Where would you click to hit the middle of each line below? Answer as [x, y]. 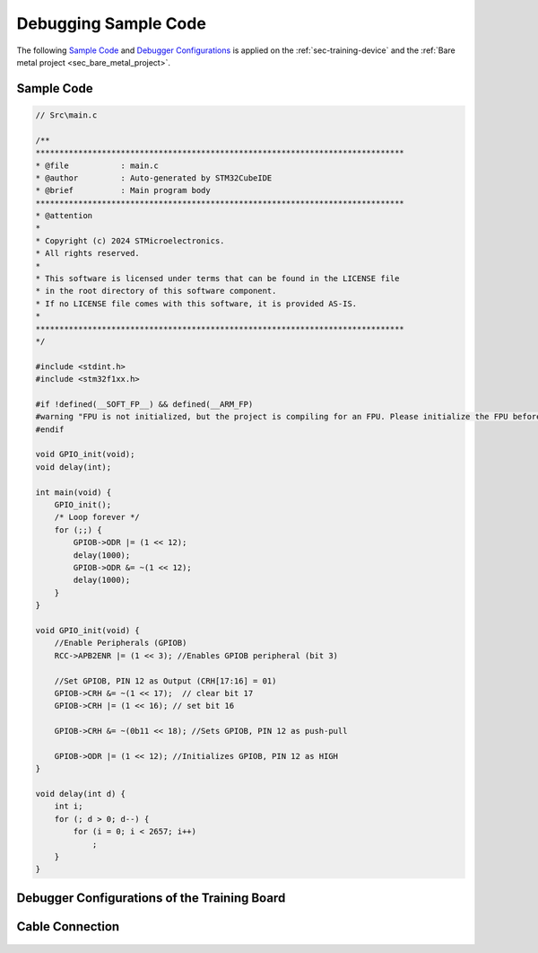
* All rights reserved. [88, 253]
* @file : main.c [97, 165]
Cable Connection [68, 927]
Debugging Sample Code [111, 23]
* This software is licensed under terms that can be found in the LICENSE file [217, 279]
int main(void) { [74, 492]
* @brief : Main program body [123, 190]
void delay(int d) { [80, 794]
